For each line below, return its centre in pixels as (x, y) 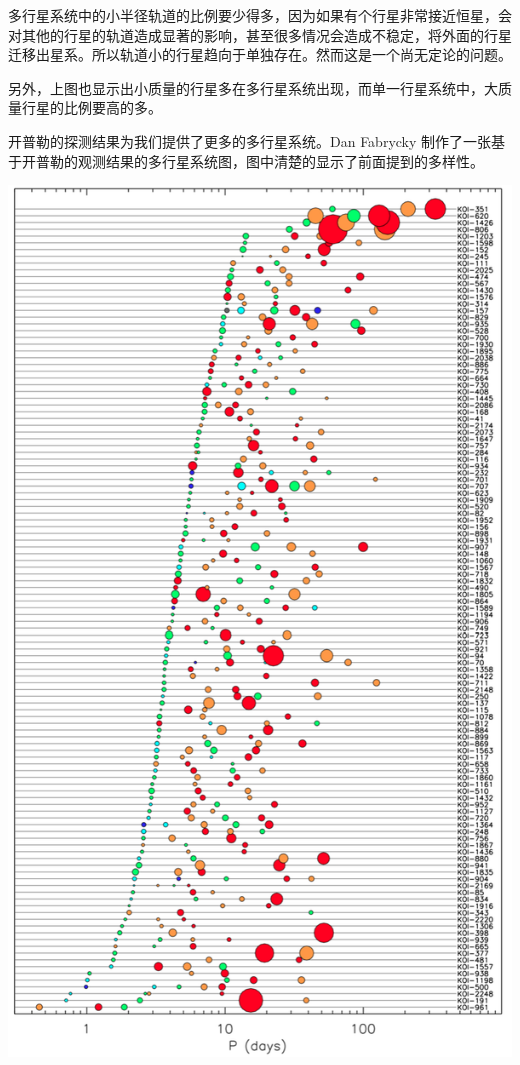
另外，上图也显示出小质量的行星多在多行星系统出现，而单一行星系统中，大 (253, 87)
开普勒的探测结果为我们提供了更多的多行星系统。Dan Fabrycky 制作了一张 (250, 140)
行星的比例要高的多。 (91, 107)
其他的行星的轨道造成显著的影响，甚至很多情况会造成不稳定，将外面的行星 (266, 34)
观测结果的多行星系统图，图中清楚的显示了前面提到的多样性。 (280, 160)
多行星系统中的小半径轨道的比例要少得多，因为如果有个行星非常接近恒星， (253, 15)
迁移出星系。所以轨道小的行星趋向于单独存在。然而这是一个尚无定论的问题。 (260, 54)
